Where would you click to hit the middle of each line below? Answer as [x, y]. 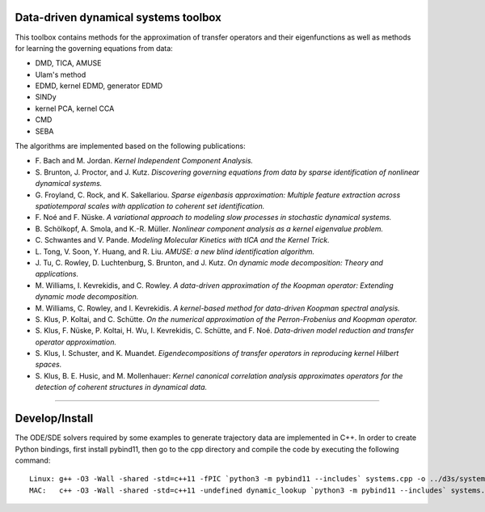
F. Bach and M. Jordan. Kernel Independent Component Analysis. [144, 161]
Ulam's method [61, 74]
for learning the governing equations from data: [94, 48]
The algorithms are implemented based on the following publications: [130, 146]
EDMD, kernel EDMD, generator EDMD [99, 86]
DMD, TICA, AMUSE [68, 63]
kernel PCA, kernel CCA [75, 108]
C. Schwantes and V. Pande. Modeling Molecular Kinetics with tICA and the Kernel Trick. [183, 240]
